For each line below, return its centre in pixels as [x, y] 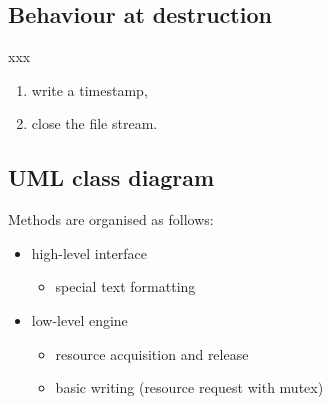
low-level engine [79, 319]
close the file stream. [94, 123]
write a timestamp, [89, 89]
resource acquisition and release [152, 353]
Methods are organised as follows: [111, 219]
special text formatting [125, 286]
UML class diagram [111, 177]
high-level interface [89, 252]
